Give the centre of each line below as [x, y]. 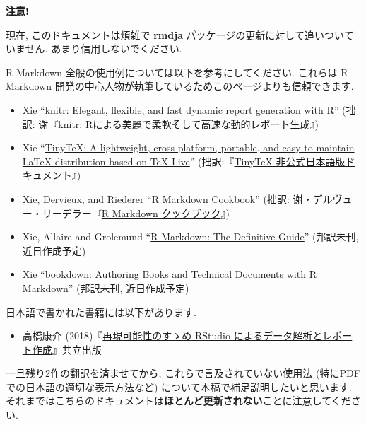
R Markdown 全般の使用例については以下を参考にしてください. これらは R [177, 72]
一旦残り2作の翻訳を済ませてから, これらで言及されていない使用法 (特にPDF [183, 373]
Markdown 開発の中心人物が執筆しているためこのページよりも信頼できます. [180, 86]
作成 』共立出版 [67, 349]
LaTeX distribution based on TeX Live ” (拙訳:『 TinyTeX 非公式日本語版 [184, 161]
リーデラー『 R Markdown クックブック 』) [136, 212]
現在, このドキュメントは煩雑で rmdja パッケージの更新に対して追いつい [175, 34]
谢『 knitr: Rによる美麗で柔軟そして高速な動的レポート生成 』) [178, 123]
